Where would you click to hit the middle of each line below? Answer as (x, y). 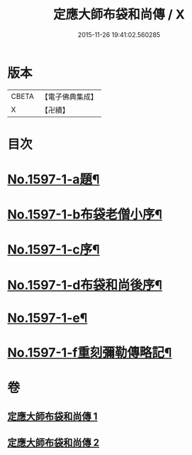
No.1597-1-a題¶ (54, 180)
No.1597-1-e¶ (47, 318)
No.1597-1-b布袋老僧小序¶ (85, 215)
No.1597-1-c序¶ (54, 250)
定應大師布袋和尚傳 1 (52, 416)
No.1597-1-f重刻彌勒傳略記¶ (90, 353)
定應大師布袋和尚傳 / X (119, 15)
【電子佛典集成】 (69, 97)
